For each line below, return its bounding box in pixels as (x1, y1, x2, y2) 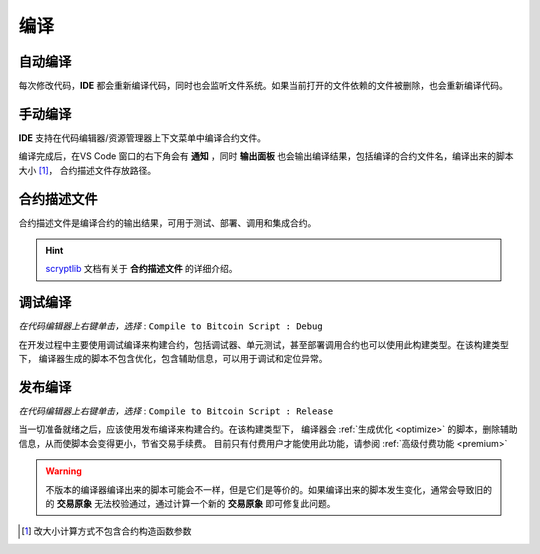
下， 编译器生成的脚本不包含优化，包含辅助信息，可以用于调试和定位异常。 (18, 353, 328, 365)
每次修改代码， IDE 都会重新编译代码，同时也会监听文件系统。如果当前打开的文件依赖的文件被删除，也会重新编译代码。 (18, 80, 509, 92)
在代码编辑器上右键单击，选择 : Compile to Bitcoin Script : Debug (18, 320, 324, 332)
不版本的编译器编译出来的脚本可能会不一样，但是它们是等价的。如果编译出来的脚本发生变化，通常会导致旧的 (45, 483, 492, 495)
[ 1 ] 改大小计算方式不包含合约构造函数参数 (21, 525, 192, 537)
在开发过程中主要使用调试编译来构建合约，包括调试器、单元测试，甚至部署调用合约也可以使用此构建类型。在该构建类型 (18, 338, 509, 350)
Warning (45, 465, 82, 477)
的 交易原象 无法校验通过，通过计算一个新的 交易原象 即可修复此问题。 (45, 497, 336, 509)
